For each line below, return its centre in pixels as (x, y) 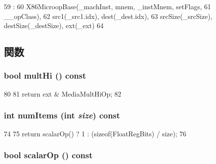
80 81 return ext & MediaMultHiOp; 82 (63, 93)
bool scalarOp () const (48, 155)
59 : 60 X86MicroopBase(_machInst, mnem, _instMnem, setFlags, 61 (108, 6)
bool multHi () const (45, 75)
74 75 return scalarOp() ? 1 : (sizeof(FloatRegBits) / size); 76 (95, 133)
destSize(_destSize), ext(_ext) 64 (54, 25)
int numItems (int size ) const (62, 115)
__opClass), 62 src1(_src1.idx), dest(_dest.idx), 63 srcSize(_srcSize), (108, 16)
